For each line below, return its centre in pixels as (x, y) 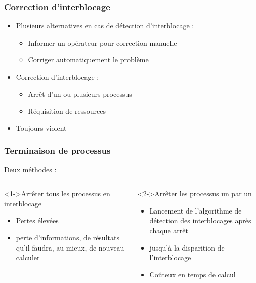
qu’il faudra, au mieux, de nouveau (70, 247)
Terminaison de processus (57, 150)
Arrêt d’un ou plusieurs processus (80, 94)
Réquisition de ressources (67, 111)
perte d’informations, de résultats (68, 237)
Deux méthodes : (30, 169)
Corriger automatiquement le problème (88, 60)
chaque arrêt (169, 230)
